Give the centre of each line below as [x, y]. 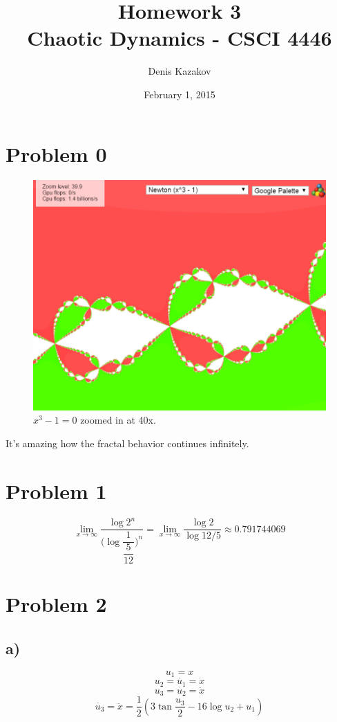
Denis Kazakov [180, 71]
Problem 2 [56, 604]
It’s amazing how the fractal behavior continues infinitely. [127, 443]
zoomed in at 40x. [118, 420]
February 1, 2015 [180, 94]
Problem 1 [56, 490]
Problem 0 [56, 153]
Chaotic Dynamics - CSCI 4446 [180, 38]
